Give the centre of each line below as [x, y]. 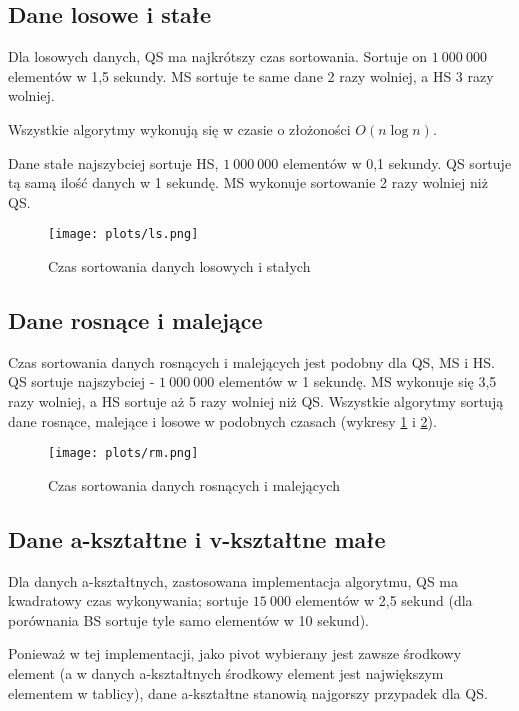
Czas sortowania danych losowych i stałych [179, 266]
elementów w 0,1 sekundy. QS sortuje [397, 162]
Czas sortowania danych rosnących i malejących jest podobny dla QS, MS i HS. [251, 361]
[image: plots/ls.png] [123, 234]
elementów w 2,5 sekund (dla [384, 600]
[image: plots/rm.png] [123, 453]
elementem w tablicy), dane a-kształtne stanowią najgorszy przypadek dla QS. [248, 692]
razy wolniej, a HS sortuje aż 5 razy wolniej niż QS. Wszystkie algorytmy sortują [256, 401]
